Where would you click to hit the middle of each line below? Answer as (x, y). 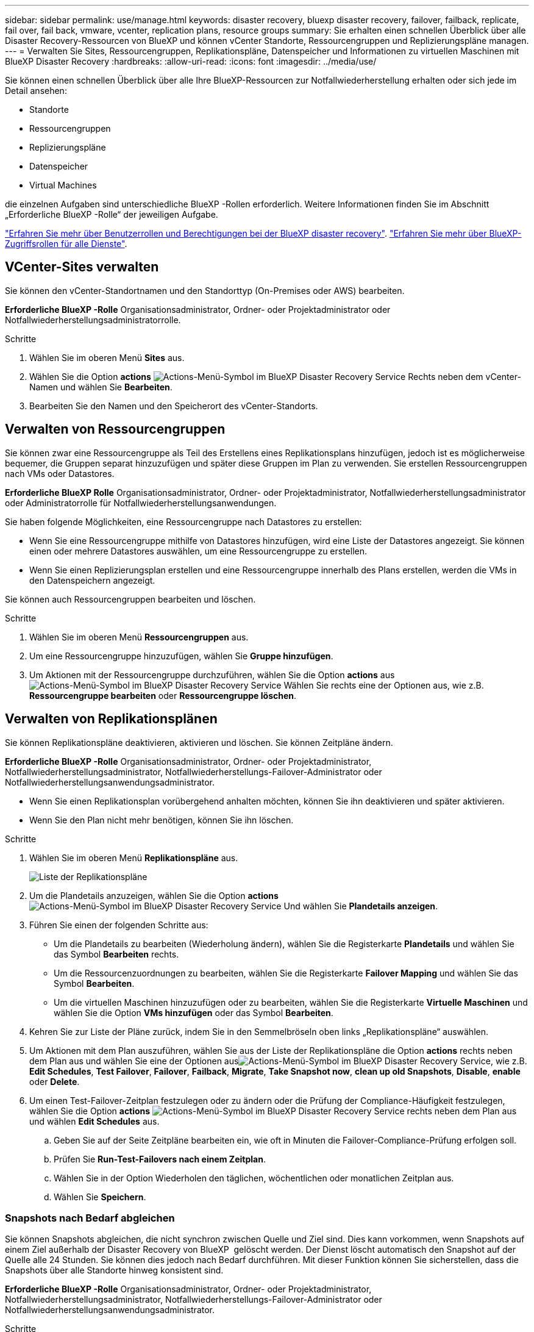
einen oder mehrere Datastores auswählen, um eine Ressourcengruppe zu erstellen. (198, 551)
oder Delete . (55, 1081)
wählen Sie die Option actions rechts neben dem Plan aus (273, 1111)
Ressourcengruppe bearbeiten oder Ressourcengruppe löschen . (163, 695)
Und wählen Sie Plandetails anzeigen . (361, 906)
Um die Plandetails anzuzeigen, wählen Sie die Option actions (154, 895)
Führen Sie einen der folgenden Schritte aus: (119, 925)
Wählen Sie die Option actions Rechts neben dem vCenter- (275, 376)
